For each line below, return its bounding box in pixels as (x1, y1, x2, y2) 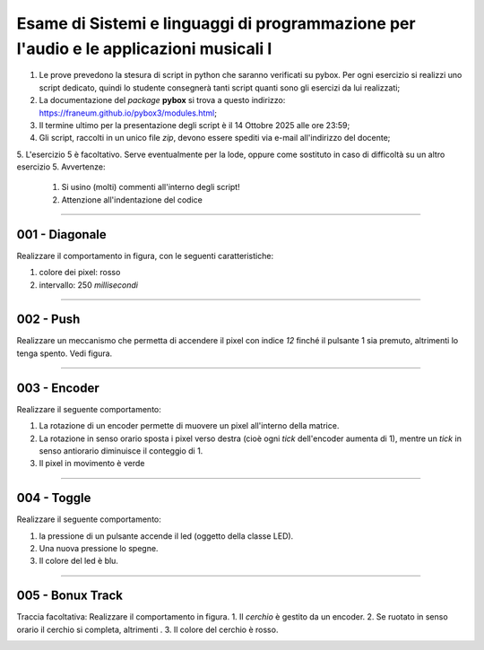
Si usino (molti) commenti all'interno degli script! (61, 182, 241, 193)
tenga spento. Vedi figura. (16, 348, 113, 359)
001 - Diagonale (16, 227, 107, 242)
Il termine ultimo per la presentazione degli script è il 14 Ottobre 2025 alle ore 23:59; (39, 119, 350, 130)
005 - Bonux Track (16, 588, 124, 603)
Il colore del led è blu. (39, 556, 118, 567)
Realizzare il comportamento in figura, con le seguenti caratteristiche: (16, 250, 273, 261)
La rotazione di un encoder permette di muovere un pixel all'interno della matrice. (39, 420, 340, 431)
